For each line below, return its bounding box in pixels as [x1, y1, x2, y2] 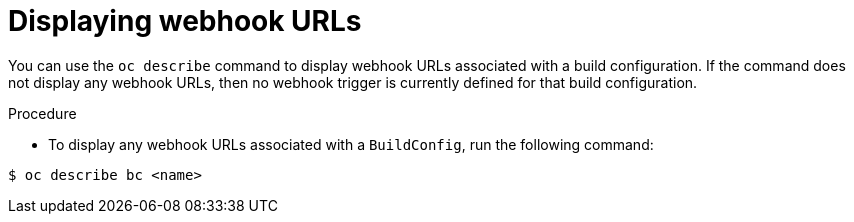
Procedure [8, 104, 77, 122]
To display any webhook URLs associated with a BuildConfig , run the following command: [48, 135, 654, 153]
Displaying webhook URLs [8, 4, 362, 38]
